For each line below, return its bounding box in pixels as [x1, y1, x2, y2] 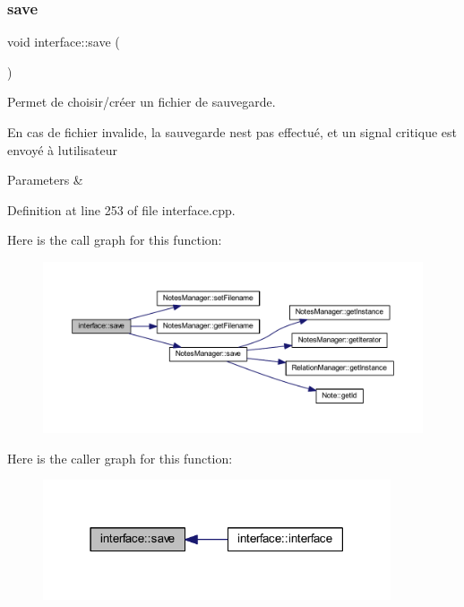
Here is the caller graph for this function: [7, 448, 233, 467]
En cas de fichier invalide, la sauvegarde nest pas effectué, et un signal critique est [7, 123, 457, 141]
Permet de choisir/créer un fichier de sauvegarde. [7, 92, 276, 111]
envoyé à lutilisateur [7, 140, 118, 159]
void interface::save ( [7, 32, 120, 51]
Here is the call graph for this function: [7, 230, 222, 249]
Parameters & [7, 170, 83, 189]
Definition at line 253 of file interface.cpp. [7, 200, 236, 219]
